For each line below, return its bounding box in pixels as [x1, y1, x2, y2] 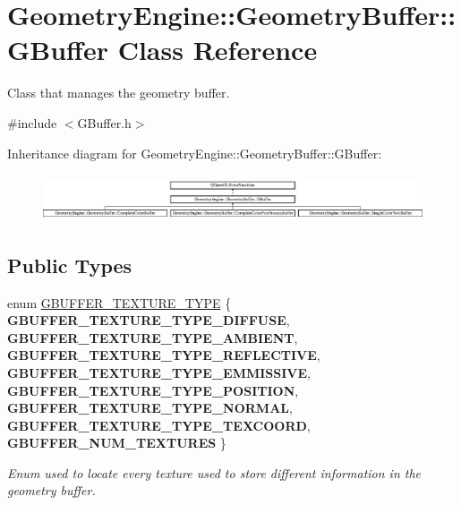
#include [7, 113, 57, 132]
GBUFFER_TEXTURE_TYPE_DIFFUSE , [7, 311, 290, 330]
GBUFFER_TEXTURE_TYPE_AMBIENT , [7, 328, 298, 347]
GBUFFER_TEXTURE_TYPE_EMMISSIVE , [7, 363, 312, 381]
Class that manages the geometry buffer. [7, 83, 230, 102]
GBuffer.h [77, 113, 132, 132]
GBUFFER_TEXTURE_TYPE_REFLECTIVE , [7, 346, 320, 364]
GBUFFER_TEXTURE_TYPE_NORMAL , [7, 398, 293, 417]
